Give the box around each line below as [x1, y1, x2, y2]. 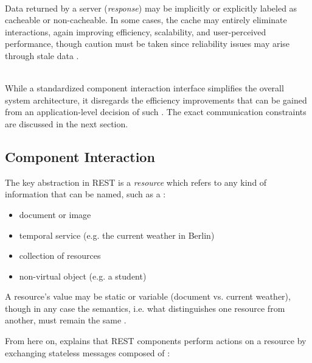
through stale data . [5, 49, 79, 62]
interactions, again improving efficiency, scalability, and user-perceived [5, 25, 266, 38]
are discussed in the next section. [5, 117, 128, 130]
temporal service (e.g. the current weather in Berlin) [19, 228, 215, 241]
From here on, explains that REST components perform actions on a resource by [5, 334, 307, 347]
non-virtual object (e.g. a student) [19, 269, 147, 282]
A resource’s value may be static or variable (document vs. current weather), [5, 290, 291, 303]
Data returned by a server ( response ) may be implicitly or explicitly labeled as [5, 1, 297, 14]
